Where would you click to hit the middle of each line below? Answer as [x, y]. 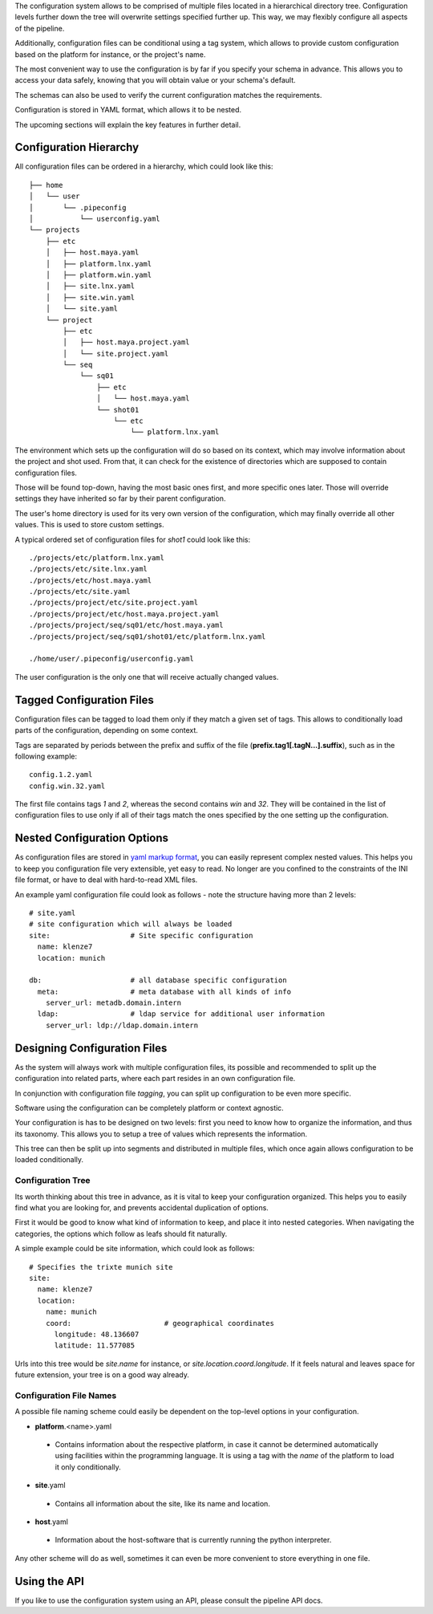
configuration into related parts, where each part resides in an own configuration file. [155, 1079]
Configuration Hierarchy [77, 147]
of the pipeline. [40, 28]
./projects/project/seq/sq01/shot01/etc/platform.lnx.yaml [148, 636]
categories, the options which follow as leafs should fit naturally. [121, 1234]
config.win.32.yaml [67, 786]
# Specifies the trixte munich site [101, 1267]
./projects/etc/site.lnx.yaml [89, 569]
